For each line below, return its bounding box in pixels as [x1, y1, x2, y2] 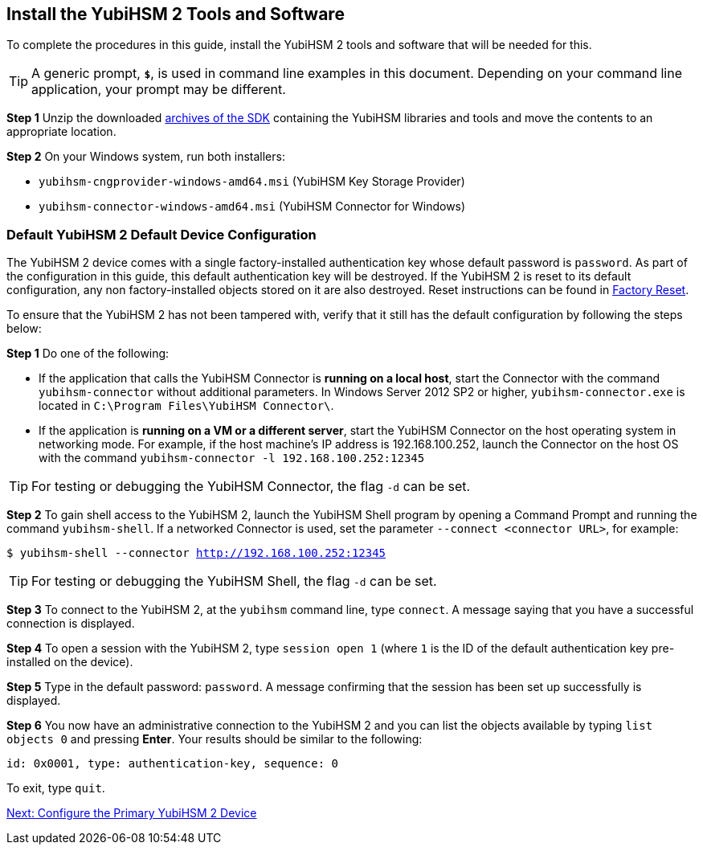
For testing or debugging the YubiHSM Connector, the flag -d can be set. [31, 478, 471, 495]
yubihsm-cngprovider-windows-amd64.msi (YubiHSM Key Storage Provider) [39, 174, 465, 189]
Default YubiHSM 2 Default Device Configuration [6, 226, 317, 243]
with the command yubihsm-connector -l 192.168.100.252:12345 [39, 451, 425, 465]
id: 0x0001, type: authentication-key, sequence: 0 [6, 757, 339, 771]
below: [6, 321, 42, 336]
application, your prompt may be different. [31, 81, 286, 98]
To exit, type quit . [6, 781, 105, 796]
